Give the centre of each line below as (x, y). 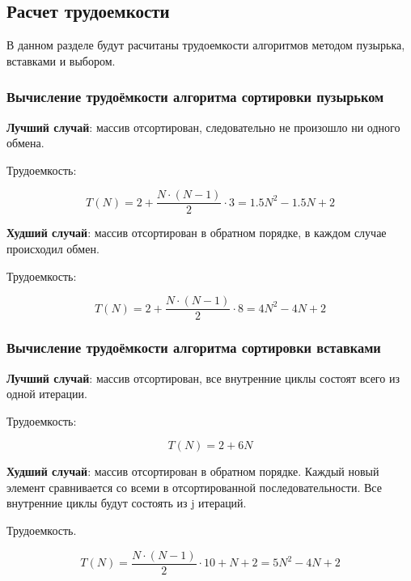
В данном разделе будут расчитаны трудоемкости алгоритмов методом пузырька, (206, 45)
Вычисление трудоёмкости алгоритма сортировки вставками (194, 348)
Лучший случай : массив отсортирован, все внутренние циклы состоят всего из (203, 377)
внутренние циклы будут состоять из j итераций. (127, 503)
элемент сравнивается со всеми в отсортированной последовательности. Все (194, 487)
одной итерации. (47, 394)
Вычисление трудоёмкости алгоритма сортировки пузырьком (195, 97)
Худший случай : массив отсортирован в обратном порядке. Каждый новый (193, 471)
